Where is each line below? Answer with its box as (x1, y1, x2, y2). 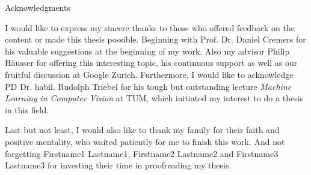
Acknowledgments (5, 1, 70, 13)
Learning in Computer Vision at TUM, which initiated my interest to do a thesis (5, 92, 304, 104)
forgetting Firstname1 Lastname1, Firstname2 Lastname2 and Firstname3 (5, 147, 279, 159)
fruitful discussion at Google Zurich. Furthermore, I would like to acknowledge (5, 68, 294, 80)
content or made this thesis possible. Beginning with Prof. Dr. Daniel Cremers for (5, 33, 306, 46)
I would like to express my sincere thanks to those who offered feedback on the (5, 21, 295, 34)
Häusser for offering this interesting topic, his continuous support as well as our (5, 56, 298, 69)
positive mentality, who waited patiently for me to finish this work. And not (5, 135, 285, 147)
